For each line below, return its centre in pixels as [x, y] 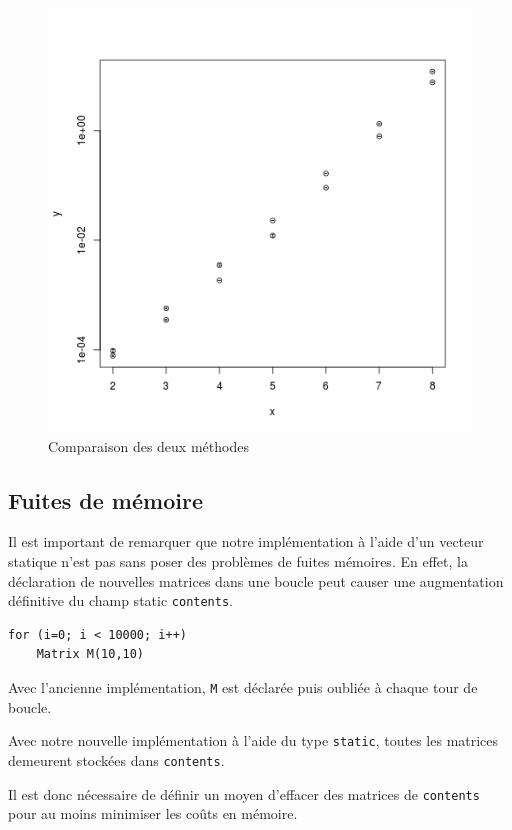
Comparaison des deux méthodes [148, 445]
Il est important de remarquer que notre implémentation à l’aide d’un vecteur [246, 541]
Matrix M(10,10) [90, 654]
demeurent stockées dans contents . [116, 759]
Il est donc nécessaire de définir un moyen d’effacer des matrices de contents [244, 793]
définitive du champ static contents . [120, 600]
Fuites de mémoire [105, 499]
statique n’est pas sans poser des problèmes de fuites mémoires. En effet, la [238, 560]
